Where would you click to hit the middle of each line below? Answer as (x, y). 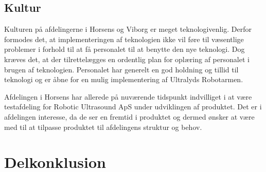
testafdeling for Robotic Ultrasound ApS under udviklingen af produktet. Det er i (133, 107)
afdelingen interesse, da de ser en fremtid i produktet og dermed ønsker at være (129, 116)
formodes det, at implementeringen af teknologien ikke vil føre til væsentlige (124, 39)
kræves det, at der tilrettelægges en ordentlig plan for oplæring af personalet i (127, 59)
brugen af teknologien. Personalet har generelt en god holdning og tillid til (121, 69)
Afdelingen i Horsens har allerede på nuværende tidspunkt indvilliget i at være (128, 96)
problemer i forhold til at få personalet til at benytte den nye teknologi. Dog (125, 49)
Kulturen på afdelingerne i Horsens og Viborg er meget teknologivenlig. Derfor (128, 29)
